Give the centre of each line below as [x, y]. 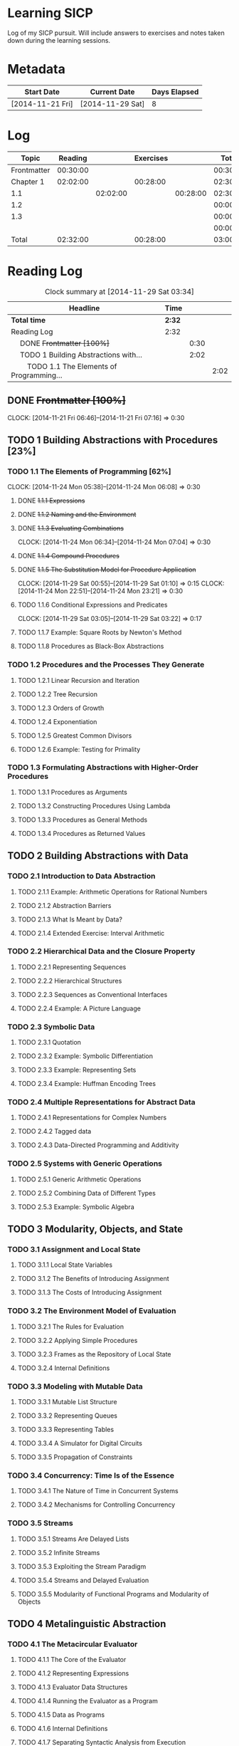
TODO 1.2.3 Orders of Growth [61, 708]
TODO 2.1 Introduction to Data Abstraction [81, 876]
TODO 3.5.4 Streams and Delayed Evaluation [83, 1580]
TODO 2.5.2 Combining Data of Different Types [87, 1193]
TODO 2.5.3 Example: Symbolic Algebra [76, 1207]
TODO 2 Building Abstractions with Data [98, 856]
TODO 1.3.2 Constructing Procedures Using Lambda [94, 805]
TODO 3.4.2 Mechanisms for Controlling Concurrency [96, 1505]
